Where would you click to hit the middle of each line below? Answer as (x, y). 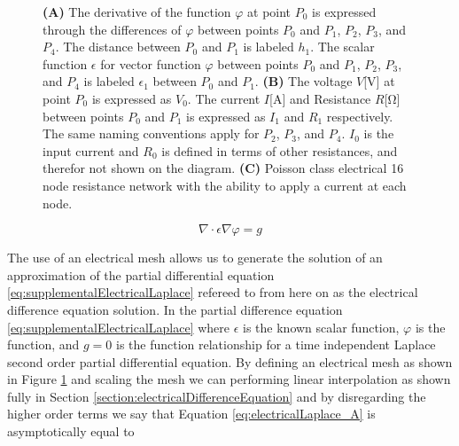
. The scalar (342, 47)
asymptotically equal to (71, 431)
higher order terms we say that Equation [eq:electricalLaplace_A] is (191, 414)
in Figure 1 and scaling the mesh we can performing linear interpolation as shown (229, 379)
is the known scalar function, (321, 327)
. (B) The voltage (303, 81)
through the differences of (112, 29)
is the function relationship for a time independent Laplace (276, 344)
